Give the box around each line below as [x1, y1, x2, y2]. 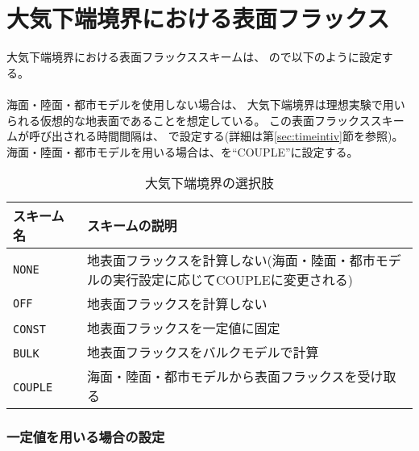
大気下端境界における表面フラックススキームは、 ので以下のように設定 [6, 48, 382, 65]
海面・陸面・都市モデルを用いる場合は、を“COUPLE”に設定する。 [6, 143, 359, 160]
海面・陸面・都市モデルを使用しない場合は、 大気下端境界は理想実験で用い [6, 95, 405, 112]
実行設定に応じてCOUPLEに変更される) [112, 270, 353, 290]
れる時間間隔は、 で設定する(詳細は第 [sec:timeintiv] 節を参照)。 [73, 127, 404, 144]
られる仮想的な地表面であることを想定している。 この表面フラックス [6, 111, 371, 128]
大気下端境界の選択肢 [144, 173, 274, 193]
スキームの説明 [86, 216, 177, 236]
